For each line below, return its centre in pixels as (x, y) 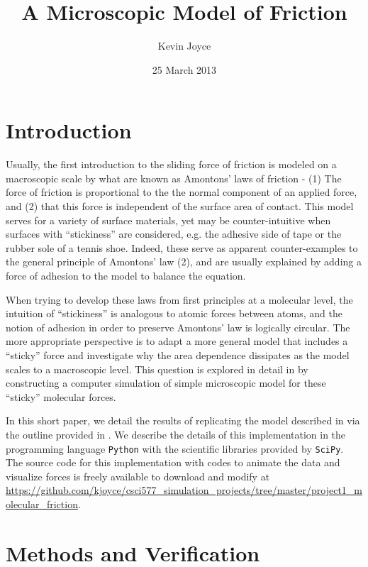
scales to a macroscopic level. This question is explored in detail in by (157, 369)
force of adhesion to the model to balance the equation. (126, 275)
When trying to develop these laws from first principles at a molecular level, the (179, 299)
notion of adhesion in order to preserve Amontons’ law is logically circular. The (178, 327)
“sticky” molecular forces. (61, 396)
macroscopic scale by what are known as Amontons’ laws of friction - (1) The (174, 178)
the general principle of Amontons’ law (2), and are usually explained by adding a (184, 262)
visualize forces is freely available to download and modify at (138, 476)
